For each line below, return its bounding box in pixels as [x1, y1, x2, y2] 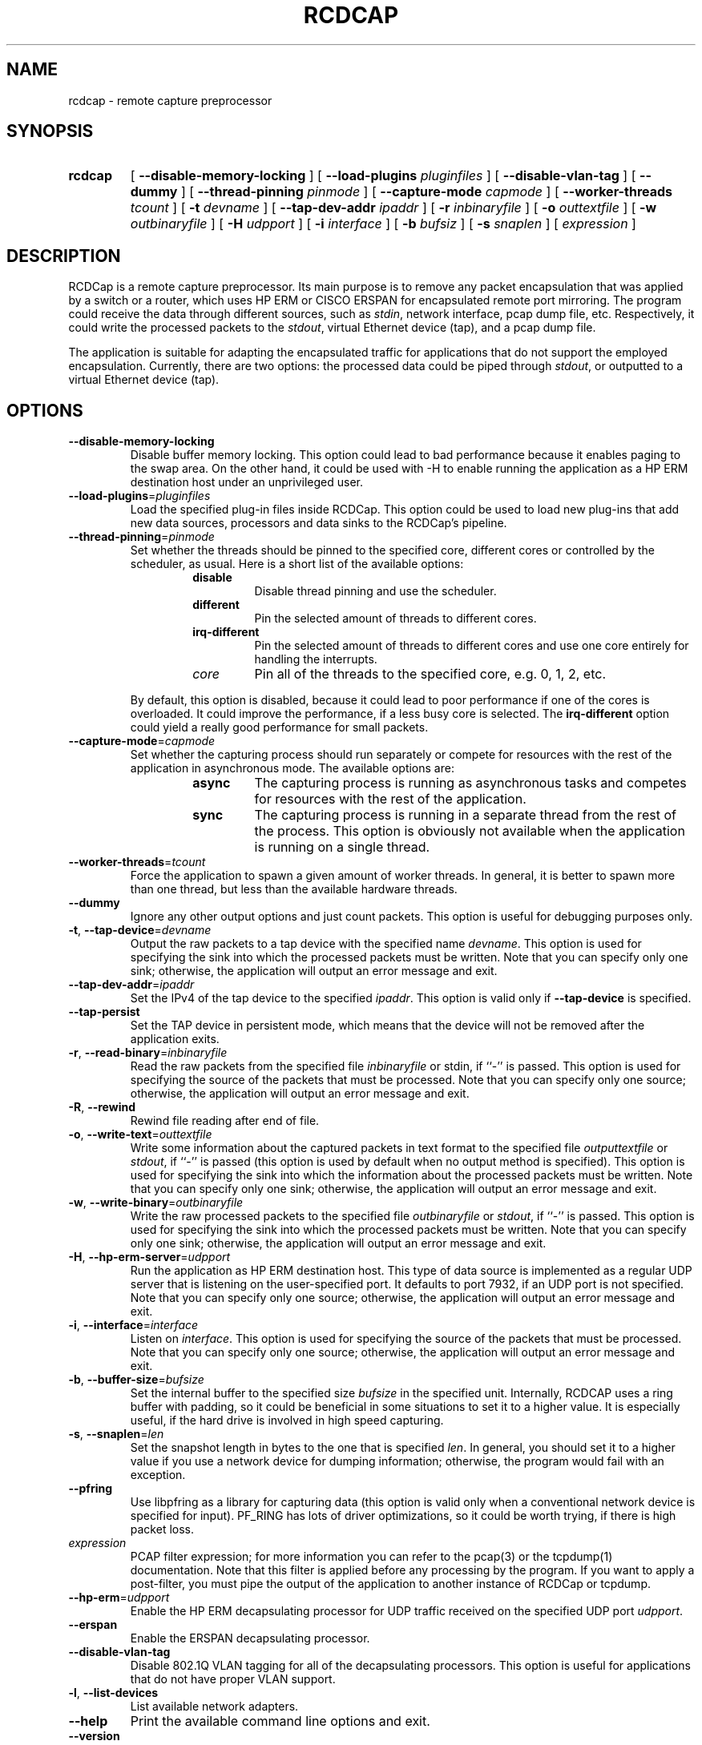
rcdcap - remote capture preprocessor [68, 93, 272, 107]
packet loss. [130, 1522, 195, 1537]
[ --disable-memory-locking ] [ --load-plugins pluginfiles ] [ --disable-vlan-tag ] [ [130, 167, 636, 184]
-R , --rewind [68, 1100, 135, 1114]
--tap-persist [68, 1005, 140, 1019]
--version [68, 1729, 120, 1743]
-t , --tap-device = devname [68, 923, 212, 937]
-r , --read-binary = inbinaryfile [68, 1046, 228, 1060]
